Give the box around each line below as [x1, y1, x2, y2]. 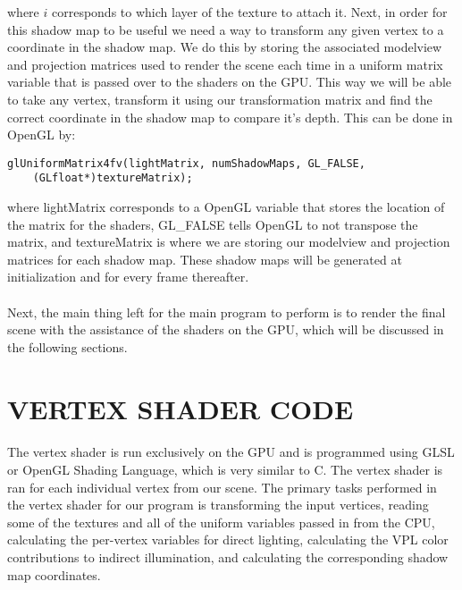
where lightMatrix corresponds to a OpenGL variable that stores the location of [7, 198, 445, 216]
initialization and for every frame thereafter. [7, 267, 249, 286]
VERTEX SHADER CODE [7, 390, 354, 426]
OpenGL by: [7, 125, 76, 144]
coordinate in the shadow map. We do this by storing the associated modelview [7, 38, 442, 56]
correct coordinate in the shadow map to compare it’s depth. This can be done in [7, 107, 453, 126]
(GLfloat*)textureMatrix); [32, 172, 193, 185]
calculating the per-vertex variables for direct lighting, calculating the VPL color [7, 530, 449, 549]
